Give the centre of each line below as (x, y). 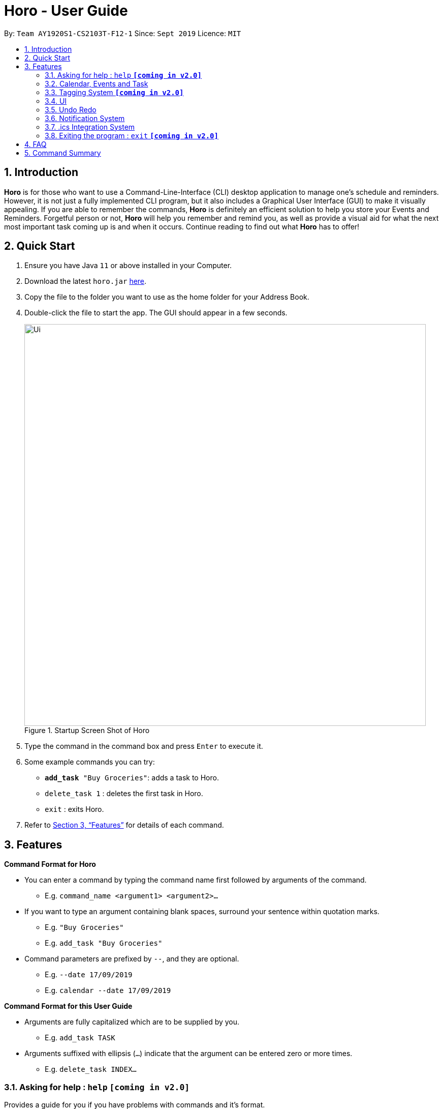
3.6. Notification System (85, 118)
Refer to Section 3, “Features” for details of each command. (124, 825)
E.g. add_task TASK (80, 1038)
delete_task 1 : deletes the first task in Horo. (124, 794)
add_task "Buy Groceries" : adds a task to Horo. (132, 778)
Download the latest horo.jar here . (86, 281)
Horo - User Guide (66, 11)
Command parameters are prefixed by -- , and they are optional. (132, 959)
